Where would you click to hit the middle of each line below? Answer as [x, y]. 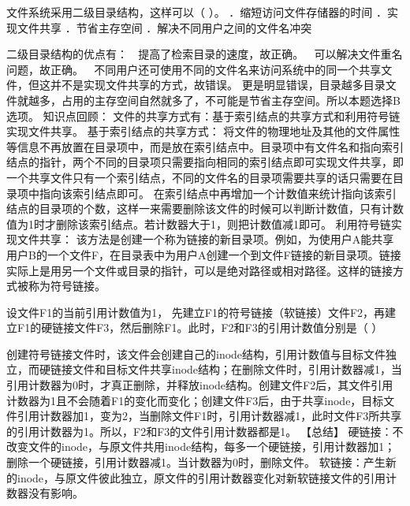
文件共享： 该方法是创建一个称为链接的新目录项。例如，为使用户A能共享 [205, 239]
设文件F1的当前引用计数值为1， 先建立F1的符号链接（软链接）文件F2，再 [196, 312]
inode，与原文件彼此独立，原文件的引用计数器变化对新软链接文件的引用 [201, 477]
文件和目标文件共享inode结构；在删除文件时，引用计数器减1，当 [237, 369]
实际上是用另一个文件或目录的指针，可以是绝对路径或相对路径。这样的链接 [199, 270]
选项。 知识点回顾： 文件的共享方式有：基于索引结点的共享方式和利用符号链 [203, 115]
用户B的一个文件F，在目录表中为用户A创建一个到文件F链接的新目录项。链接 [204, 254]
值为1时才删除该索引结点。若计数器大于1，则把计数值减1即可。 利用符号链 [199, 223]
